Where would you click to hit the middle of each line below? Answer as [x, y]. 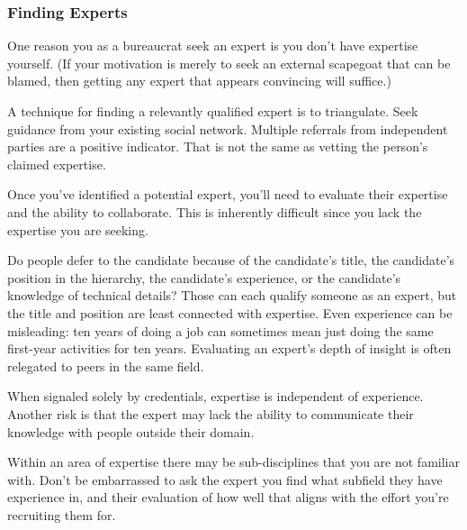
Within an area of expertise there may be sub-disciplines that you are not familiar [233, 462]
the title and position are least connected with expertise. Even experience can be [230, 312]
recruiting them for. [62, 514]
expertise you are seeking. [78, 229]
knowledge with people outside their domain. [131, 431]
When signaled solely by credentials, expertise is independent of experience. [216, 396]
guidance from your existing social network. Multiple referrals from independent [228, 128]
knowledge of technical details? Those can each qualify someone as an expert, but [232, 295]
